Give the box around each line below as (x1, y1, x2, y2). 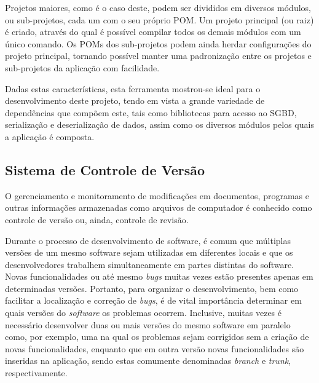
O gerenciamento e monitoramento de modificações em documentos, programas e (5, 189, 309, 202)
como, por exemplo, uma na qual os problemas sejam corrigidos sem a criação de (5, 330, 309, 343)
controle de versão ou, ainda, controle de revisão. (5, 213, 189, 226)
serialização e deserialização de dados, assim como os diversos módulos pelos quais (5, 118, 314, 131)
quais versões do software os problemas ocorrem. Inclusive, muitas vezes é (5, 306, 282, 319)
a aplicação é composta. (5, 130, 95, 143)
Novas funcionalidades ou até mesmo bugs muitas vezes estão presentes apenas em (5, 270, 313, 283)
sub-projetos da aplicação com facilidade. (5, 61, 160, 74)
